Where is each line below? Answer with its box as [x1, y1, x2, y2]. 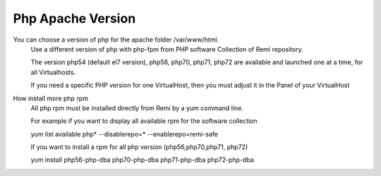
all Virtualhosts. [30, 68, 76, 76]
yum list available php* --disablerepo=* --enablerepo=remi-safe [30, 129, 219, 138]
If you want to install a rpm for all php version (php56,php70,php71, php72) [30, 143, 248, 151]
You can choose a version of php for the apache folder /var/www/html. [13, 35, 219, 44]
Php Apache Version [13, 11, 136, 26]
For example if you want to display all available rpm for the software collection [30, 117, 258, 125]
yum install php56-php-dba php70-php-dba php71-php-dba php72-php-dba [30, 156, 254, 164]
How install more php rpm [13, 94, 88, 102]
